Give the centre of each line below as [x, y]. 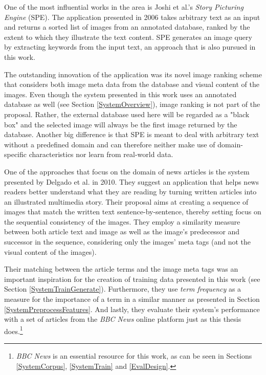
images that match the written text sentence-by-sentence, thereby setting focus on [133, 212]
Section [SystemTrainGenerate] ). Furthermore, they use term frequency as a [123, 289]
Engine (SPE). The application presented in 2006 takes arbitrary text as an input [132, 17]
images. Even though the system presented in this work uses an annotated [120, 94]
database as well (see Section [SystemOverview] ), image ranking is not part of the [132, 104]
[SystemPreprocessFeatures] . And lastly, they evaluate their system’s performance [132, 309]
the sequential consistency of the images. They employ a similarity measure [122, 221]
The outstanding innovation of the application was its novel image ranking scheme [133, 74]
